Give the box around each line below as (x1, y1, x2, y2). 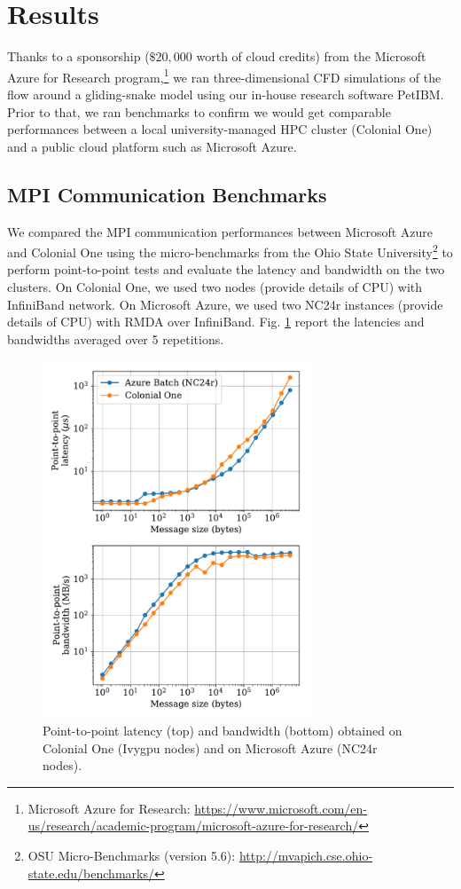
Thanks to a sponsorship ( (7, 47, 150, 66)
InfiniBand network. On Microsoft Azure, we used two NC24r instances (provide (7, 295, 443, 313)
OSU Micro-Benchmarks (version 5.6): (27, 846, 236, 865)
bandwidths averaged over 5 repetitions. (7, 329, 224, 348)
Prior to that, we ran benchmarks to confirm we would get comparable (7, 102, 391, 121)
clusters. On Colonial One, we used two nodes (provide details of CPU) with (7, 277, 423, 295)
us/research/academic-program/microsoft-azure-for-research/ (27, 816, 359, 835)
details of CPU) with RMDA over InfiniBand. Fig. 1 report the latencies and (7, 312, 425, 331)
